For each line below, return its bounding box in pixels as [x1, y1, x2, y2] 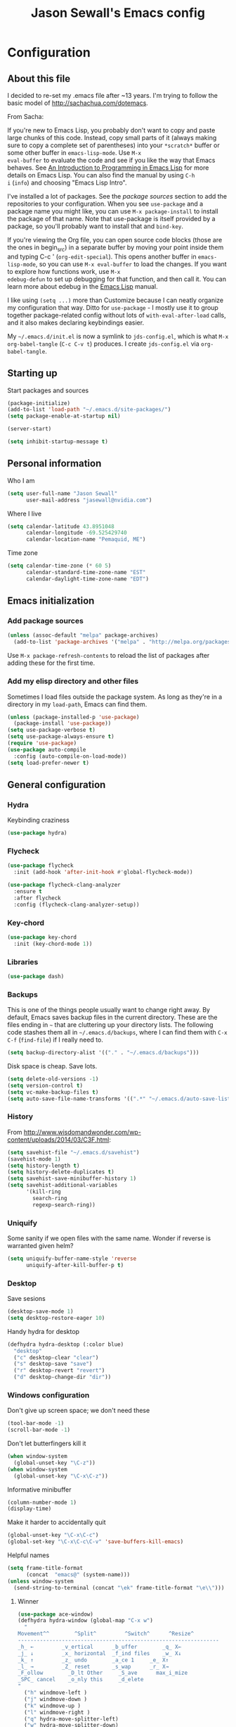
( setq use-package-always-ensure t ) [7, 733, 114, 740]
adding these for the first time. [7, 659, 96, 667]
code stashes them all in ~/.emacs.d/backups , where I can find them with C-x [7, 1028, 228, 1037]
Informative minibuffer [7, 1485, 72, 1494]
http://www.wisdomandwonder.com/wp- [23, 1128, 142, 1136]
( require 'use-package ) [7, 740, 77, 747]
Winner [17, 1597, 39, 1605]
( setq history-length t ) [7, 1162, 80, 1169]
